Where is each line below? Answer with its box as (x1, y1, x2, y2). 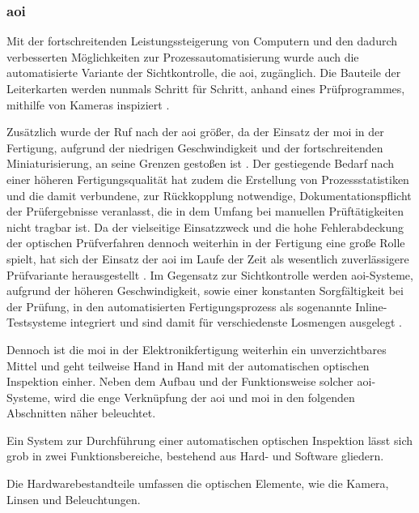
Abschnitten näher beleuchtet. (6, 404, 156, 421)
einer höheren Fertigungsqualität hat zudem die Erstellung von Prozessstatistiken (6, 170, 409, 187)
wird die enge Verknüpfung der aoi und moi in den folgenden (53, 388, 355, 405)
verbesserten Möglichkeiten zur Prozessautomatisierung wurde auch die (6, 48, 359, 65)
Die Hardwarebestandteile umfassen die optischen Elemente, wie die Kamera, (6, 475, 389, 492)
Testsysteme (6, 314, 67, 331)
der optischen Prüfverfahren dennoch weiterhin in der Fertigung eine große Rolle (6, 234, 405, 251)
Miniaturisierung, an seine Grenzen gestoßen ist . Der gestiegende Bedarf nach (6, 155, 395, 172)
